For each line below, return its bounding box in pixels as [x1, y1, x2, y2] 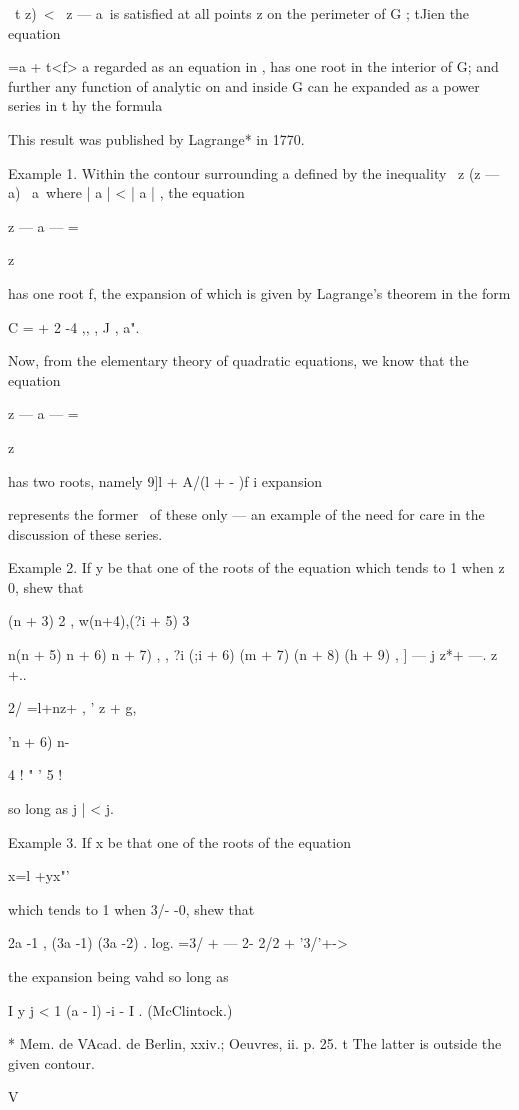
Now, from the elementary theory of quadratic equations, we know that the [8, 350, 469, 371]
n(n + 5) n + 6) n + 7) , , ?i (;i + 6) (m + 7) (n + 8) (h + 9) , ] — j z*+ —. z [8, 644, 498, 665]
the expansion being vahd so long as [8, 966, 229, 986]
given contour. [8, 1052, 95, 1073]
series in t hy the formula [8, 95, 163, 116]
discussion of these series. [8, 523, 163, 544]
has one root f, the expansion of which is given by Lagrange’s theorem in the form [8, 282, 511, 303]
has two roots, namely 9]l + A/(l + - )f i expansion [8, 470, 323, 491]
